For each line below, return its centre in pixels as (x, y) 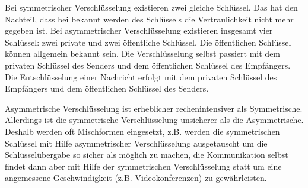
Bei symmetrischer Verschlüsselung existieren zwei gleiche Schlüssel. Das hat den (151, 7)
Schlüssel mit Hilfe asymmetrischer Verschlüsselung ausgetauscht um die (136, 143)
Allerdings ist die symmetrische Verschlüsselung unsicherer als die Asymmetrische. (154, 120)
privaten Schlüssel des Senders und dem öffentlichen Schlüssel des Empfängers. (148, 65)
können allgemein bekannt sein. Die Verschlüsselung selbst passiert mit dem (143, 54)
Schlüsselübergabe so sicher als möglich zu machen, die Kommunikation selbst (147, 155)
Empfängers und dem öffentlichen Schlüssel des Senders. (107, 88)
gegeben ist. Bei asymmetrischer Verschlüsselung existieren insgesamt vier (139, 30)
